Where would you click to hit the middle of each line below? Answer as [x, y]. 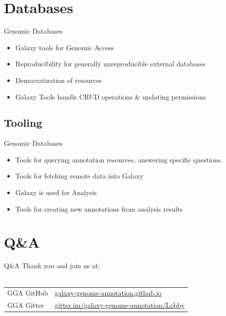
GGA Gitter [26, 305]
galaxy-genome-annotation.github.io [108, 293]
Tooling [23, 123]
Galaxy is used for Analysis [56, 192]
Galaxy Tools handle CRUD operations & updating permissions [111, 96]
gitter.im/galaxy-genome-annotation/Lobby [120, 305]
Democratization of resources [59, 80]
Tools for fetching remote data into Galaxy [79, 176]
